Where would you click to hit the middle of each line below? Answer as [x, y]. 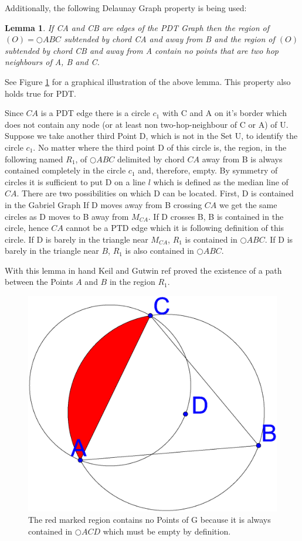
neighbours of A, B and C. [52, 62]
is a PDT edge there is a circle [95, 113]
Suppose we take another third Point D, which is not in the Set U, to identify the [151, 136]
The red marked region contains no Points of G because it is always [150, 520]
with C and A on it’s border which [225, 113]
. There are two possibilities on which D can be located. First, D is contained [155, 193]
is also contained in [160, 251]
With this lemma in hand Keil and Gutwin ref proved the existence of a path [143, 270]
